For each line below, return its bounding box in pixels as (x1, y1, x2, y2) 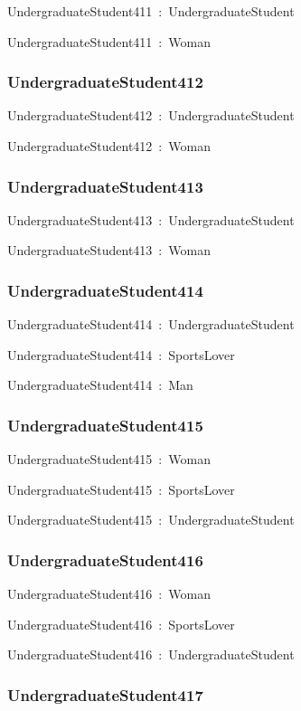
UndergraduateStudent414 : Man (7, 375, 193, 394)
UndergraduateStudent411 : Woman (7, 32, 211, 51)
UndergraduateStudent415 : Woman (7, 450, 211, 469)
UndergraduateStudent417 (7, 683, 203, 706)
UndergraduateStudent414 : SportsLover (7, 345, 235, 364)
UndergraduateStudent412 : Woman (7, 137, 211, 155)
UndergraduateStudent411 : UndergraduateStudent (7, 2, 295, 20)
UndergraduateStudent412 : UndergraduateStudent (7, 106, 295, 125)
